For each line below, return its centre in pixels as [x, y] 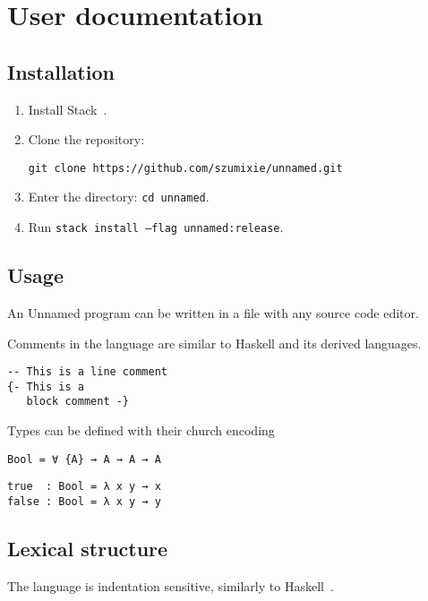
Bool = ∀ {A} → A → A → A [84, 459]
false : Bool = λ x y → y [84, 502]
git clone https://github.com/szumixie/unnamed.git [185, 168]
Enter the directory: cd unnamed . [119, 197]
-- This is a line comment [87, 372]
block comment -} [78, 402]
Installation [61, 71]
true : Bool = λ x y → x [84, 487]
